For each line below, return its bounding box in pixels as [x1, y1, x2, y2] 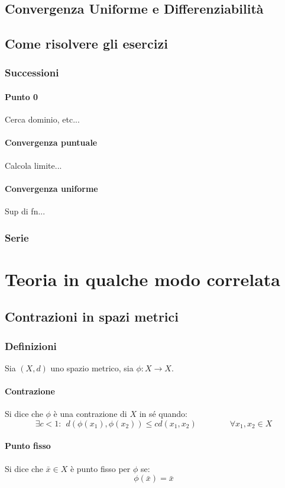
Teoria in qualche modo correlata [5, 267, 280, 291]
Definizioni [5, 338, 57, 353]
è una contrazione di [53, 407, 127, 420]
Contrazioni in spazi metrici [5, 307, 179, 326]
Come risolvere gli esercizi [5, 34, 168, 53]
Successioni [5, 65, 59, 80]
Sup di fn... [5, 204, 46, 217]
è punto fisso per [70, 462, 131, 474]
